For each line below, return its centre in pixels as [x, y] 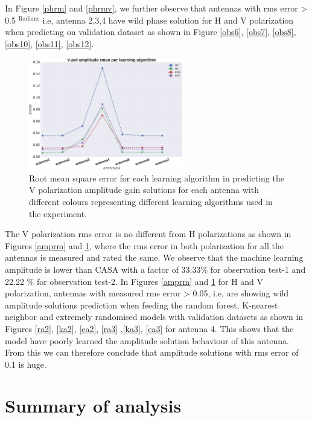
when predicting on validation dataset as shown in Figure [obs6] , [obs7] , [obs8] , [151, 32]
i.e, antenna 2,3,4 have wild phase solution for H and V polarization [168, 20]
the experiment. [58, 213]
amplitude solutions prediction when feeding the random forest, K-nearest [142, 305]
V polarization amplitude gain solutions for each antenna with [144, 190]
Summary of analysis [93, 406]
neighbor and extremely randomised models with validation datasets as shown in [154, 317]
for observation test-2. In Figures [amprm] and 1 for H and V [150, 281]
